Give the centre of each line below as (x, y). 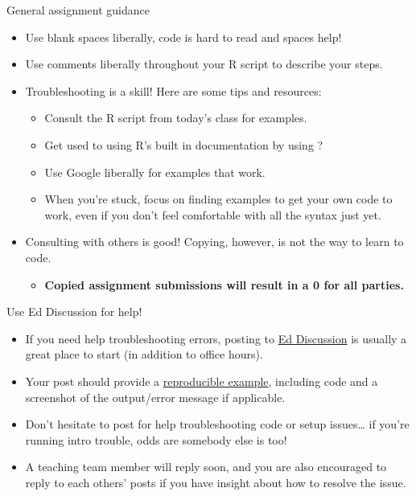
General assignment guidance (78, 10)
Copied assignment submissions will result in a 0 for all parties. (224, 284)
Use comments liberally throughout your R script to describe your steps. (204, 64)
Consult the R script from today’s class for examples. (176, 118)
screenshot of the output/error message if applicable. (155, 397)
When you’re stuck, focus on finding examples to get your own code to (218, 199)
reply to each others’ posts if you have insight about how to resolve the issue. (216, 482)
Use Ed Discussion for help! (74, 312)
